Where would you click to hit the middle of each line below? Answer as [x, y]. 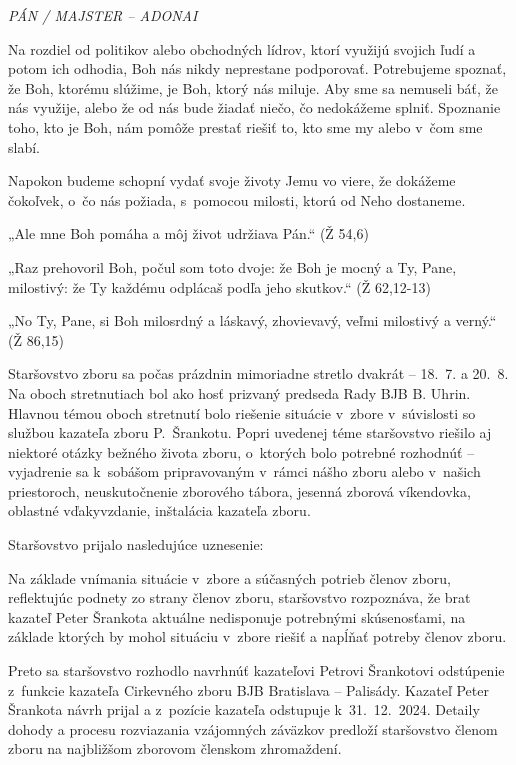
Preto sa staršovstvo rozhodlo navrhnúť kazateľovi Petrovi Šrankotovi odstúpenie [256, 670]
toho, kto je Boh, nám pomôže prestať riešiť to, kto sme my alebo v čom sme [245, 126]
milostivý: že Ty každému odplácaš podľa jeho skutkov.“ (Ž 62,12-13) [219, 286]
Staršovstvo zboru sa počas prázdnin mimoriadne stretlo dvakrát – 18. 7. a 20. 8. [258, 373]
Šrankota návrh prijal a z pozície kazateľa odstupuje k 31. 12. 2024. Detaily [244, 709]
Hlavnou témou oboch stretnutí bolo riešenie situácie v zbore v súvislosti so [242, 412]
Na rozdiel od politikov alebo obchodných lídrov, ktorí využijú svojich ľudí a [242, 48]
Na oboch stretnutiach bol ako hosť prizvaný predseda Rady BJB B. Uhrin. [239, 392]
